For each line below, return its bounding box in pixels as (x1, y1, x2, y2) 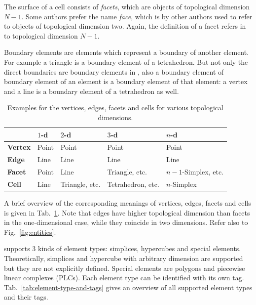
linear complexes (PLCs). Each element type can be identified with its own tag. (4, 272, 244, 283)
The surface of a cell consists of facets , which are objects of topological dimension (4, 1, 250, 11)
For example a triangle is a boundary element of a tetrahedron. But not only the (4, 56, 248, 67)
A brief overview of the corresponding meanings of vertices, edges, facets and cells (4, 198, 251, 208)
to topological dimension (4, 30, 78, 41)
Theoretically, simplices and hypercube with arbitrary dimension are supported (4, 253, 243, 263)
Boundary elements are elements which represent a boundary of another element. (4, 47, 249, 57)
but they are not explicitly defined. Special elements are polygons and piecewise (4, 262, 245, 273)
